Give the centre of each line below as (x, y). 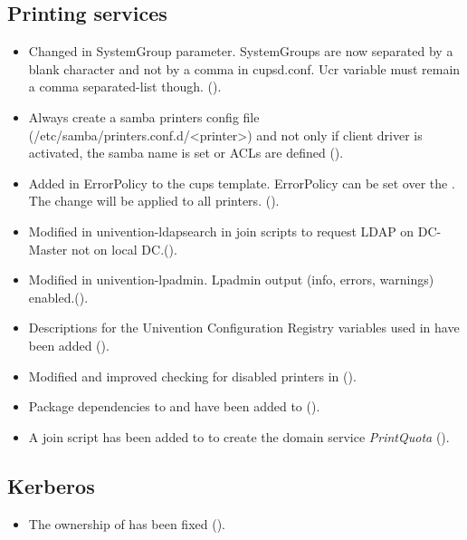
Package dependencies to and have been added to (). (174, 406)
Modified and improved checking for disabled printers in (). (192, 376)
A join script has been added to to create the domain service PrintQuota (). (239, 436)
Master (48, 249)
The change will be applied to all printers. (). (154, 201)
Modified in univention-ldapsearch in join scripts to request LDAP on (221, 231)
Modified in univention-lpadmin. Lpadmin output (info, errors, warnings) (231, 280)
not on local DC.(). (124, 249)
